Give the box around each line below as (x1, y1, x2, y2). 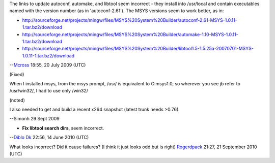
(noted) (9, 97, 25, 103)
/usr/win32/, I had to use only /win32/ (9, 88, 89, 94)
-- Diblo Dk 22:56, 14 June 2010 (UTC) (9, 135, 89, 141)
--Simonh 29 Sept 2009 (9, 116, 60, 122)
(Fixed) (9, 71, 24, 77)
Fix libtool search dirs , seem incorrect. (22, 125, 104, 131)
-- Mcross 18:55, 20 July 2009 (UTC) (9, 62, 86, 68)
